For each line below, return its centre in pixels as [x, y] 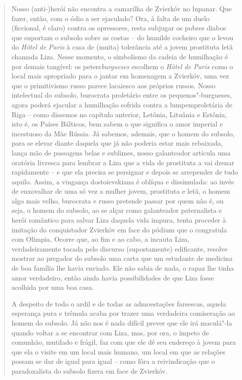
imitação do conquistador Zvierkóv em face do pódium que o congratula [119, 229]
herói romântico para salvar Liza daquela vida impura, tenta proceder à [119, 220]
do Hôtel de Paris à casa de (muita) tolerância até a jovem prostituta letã [122, 47]
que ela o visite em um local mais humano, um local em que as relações [118, 351]
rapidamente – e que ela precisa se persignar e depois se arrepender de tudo [125, 172]
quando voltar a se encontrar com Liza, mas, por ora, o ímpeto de [110, 332]
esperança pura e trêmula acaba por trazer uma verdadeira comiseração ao [123, 313]
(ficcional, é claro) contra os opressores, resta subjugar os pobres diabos [119, 28]
